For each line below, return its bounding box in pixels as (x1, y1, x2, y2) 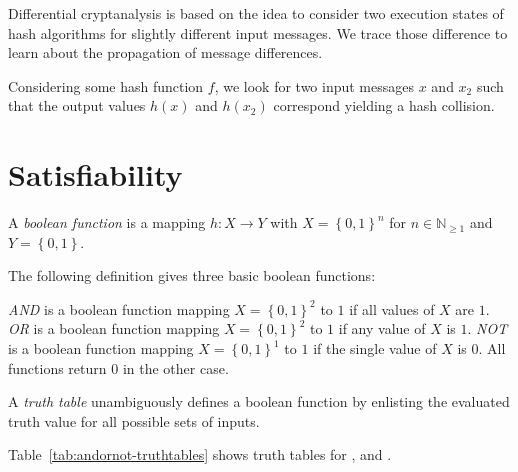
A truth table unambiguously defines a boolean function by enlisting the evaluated (8, 391, 510, 412)
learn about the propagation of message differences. (8, 42, 323, 63)
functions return (8, 357, 107, 378)
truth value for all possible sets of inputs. (8, 410, 260, 431)
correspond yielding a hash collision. (273, 95, 495, 116)
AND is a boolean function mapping (8, 298, 230, 319)
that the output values (8, 95, 146, 116)
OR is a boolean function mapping (8, 318, 220, 339)
